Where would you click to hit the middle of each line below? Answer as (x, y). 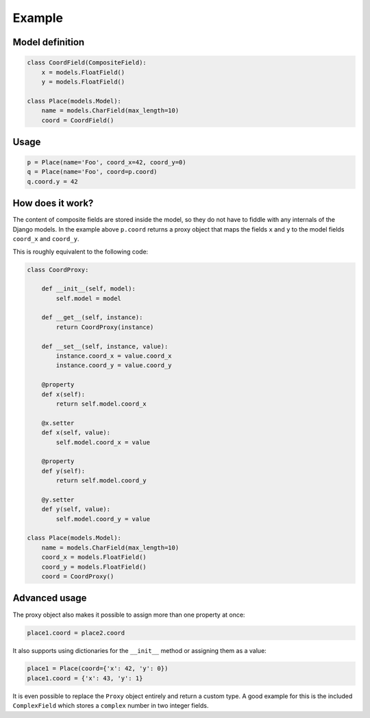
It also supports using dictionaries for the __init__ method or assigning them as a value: (139, 650)
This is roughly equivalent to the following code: (81, 251)
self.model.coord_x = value (103, 442)
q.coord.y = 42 (52, 181)
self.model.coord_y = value (103, 519)
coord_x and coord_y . (46, 239)
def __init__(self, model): (89, 289)
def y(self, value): (76, 509)
